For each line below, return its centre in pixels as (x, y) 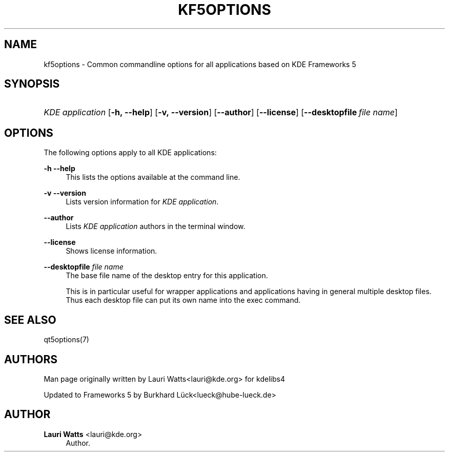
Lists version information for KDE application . (142, 202)
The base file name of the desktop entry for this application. (167, 276)
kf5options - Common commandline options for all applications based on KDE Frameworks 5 (200, 64)
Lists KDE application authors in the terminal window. (156, 226)
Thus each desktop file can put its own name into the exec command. (183, 300)
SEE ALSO (30, 320)
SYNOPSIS (32, 84)
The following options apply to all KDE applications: (130, 153)
